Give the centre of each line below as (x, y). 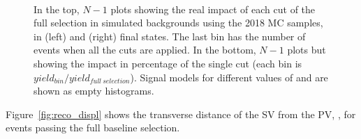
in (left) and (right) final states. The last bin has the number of (170, 36)
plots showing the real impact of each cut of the (213, 9)
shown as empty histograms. (94, 91)
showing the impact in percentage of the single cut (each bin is (168, 63)
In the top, (57, 9)
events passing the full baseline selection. (93, 128)
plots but (307, 50)
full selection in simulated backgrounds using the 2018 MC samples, (178, 23)
